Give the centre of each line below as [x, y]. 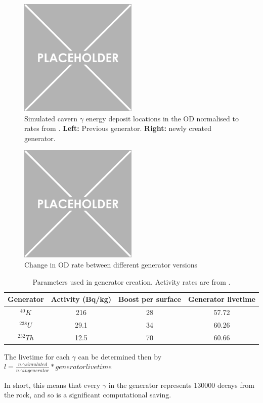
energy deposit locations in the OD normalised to [162, 118]
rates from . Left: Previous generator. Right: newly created [118, 128]
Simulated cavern [51, 118]
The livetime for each [37, 356]
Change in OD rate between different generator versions [111, 264]
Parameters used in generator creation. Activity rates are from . [131, 281]
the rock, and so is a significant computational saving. [88, 395]
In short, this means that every [52, 385]
